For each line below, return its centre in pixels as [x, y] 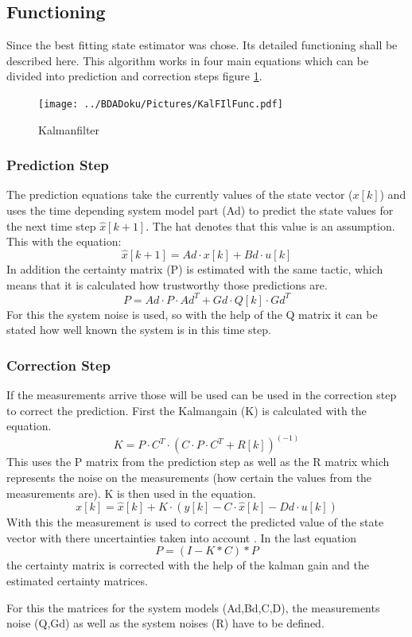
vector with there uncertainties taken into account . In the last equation [182, 537]
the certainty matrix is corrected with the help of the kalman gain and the [188, 565]
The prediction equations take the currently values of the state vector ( [180, 194]
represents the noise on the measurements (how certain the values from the [189, 477]
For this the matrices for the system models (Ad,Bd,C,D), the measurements [193, 607]
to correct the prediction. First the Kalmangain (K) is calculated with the [187, 410]
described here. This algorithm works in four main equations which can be [188, 60]
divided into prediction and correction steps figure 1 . [134, 76]
